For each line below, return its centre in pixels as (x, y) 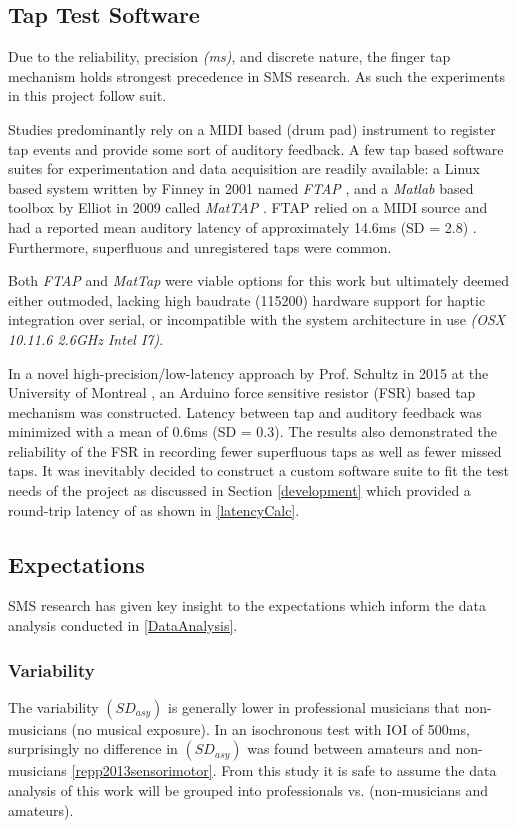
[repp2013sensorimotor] (142, 770)
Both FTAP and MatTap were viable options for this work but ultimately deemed (259, 280)
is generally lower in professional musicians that (314, 706)
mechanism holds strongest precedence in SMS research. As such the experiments (256, 75)
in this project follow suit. (87, 95)
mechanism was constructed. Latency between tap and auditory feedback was (245, 411)
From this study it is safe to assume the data (359, 770)
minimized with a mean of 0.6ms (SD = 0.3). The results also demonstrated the (253, 431)
